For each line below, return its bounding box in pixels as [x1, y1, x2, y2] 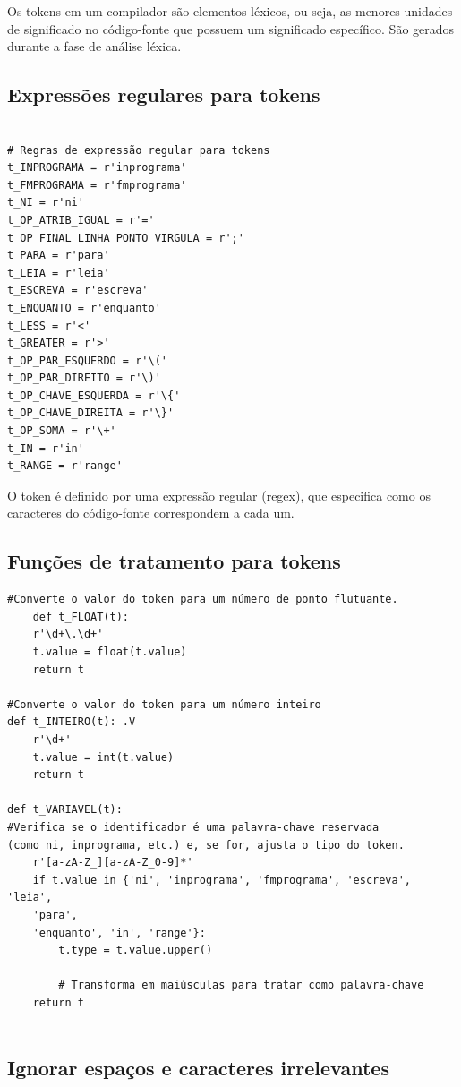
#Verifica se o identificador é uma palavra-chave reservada [7, 820, 380, 834]
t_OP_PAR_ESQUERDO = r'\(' [7, 354, 167, 367]
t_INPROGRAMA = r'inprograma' [7, 161, 187, 175]
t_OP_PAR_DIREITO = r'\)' [7, 372, 161, 385]
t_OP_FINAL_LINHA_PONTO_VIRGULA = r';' [7, 231, 244, 244]
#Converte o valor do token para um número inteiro [7, 698, 321, 711]
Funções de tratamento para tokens [7, 547, 341, 575]
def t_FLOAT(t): [32, 610, 130, 623]
